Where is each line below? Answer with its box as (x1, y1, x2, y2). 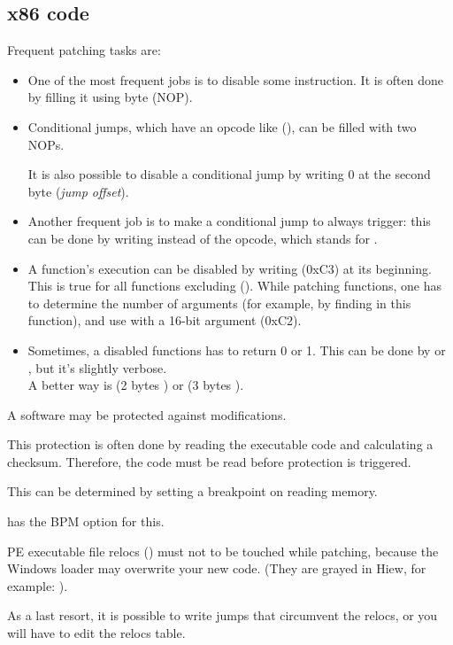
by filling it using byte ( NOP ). (27, 88, 193, 106)
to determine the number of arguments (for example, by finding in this (27, 293, 411, 312)
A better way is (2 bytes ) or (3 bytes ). (27, 376, 244, 394)
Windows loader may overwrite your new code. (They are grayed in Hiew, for (7, 559, 426, 578)
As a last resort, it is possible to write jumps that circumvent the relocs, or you (7, 606, 438, 625)
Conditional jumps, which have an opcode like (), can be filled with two (27, 117, 417, 136)
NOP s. (27, 135, 65, 153)
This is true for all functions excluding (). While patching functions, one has (27, 276, 441, 295)
